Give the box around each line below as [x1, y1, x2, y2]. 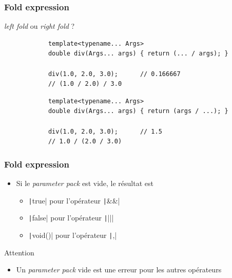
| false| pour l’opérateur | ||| [28, 212, 114, 223]
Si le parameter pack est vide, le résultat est [16, 177, 153, 188]
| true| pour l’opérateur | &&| [28, 195, 120, 206]
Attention [4, 247, 34, 257]
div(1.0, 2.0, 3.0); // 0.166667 [48, 70, 181, 78]
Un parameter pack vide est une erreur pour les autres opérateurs [16, 264, 222, 275]
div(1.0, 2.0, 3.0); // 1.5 [48, 127, 162, 135]
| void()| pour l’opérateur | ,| [28, 229, 117, 240]
